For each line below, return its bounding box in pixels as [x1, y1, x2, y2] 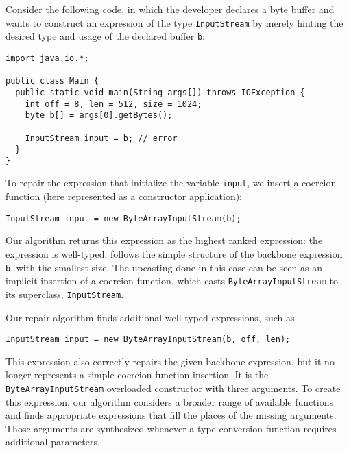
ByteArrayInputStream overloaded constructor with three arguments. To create [5, 380, 341, 395]
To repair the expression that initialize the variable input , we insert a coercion [5, 175, 337, 190]
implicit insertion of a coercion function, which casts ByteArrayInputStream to [5, 273, 338, 288]
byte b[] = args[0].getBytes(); [25, 110, 173, 121]
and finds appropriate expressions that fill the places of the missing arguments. [5, 408, 337, 422]
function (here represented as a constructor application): [5, 189, 243, 204]
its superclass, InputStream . [5, 286, 124, 301]
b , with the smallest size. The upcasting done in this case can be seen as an [5, 260, 322, 274]
